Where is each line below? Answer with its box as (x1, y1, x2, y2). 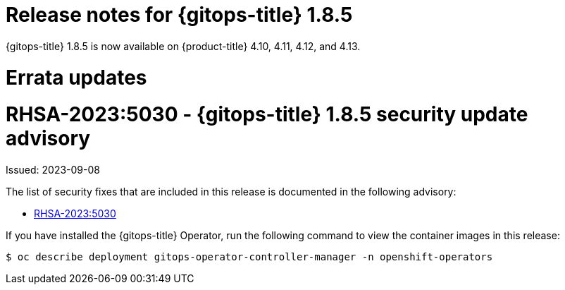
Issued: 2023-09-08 (6, 164, 100, 176)
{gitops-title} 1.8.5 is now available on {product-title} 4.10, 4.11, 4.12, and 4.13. (6, 40, 361, 52)
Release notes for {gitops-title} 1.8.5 (6, 3, 353, 27)
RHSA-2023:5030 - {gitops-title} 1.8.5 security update (6, 102, 528, 127)
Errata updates (6, 65, 147, 90)
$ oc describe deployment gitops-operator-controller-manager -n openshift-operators (6, 251, 493, 262)
